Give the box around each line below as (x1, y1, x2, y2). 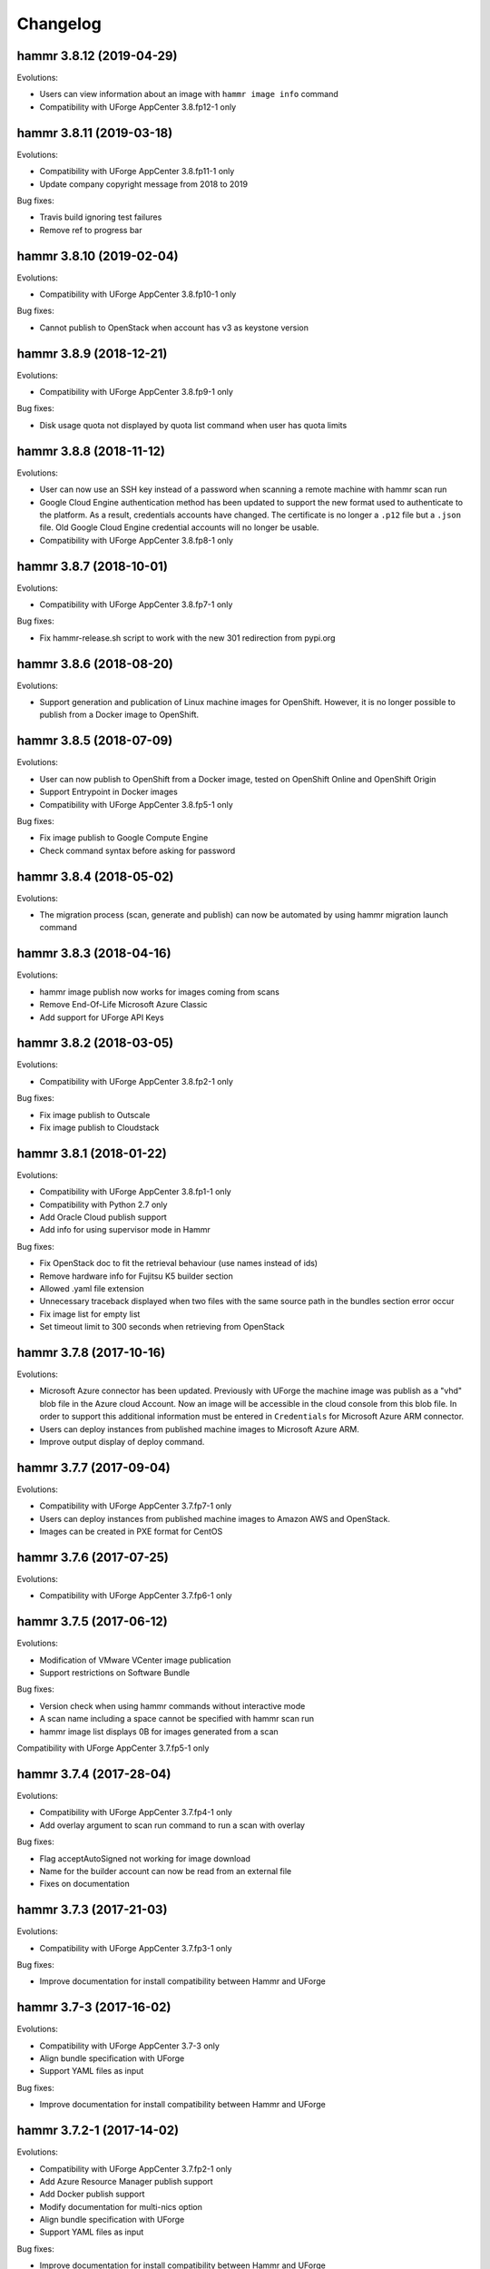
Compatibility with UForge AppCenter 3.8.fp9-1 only (39, 387, 233, 398)
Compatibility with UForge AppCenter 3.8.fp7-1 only (39, 599, 233, 610)
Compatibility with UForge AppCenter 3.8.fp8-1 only (39, 535, 233, 545)
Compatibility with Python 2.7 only (39, 1199, 168, 1210)
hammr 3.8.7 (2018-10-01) (16, 558, 168, 574)
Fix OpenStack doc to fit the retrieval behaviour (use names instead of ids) (39, 1258, 318, 1269)
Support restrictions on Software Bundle (39, 1667, 191, 1678)
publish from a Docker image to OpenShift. (39, 709, 200, 721)
